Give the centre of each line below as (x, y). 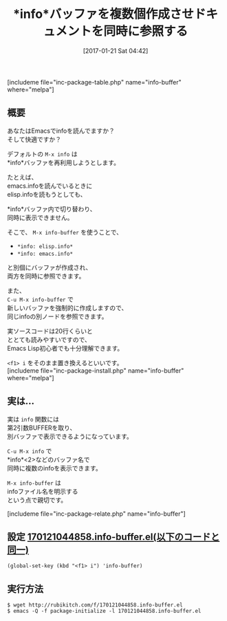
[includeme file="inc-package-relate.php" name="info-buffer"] (96, 514)
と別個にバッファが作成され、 (50, 267)
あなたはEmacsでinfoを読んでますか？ (61, 131)
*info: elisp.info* (45, 246)
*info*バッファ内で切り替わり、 (52, 209)
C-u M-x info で (30, 450)
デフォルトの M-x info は (42, 154)
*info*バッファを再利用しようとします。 (64, 162)
